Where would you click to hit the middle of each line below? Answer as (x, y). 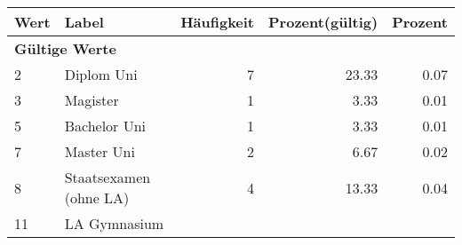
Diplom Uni (101, 74)
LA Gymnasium (114, 223)
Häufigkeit (218, 22)
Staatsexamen (108, 177)
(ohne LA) (97, 198)
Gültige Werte (65, 48)
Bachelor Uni (105, 126)
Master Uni (100, 151)
